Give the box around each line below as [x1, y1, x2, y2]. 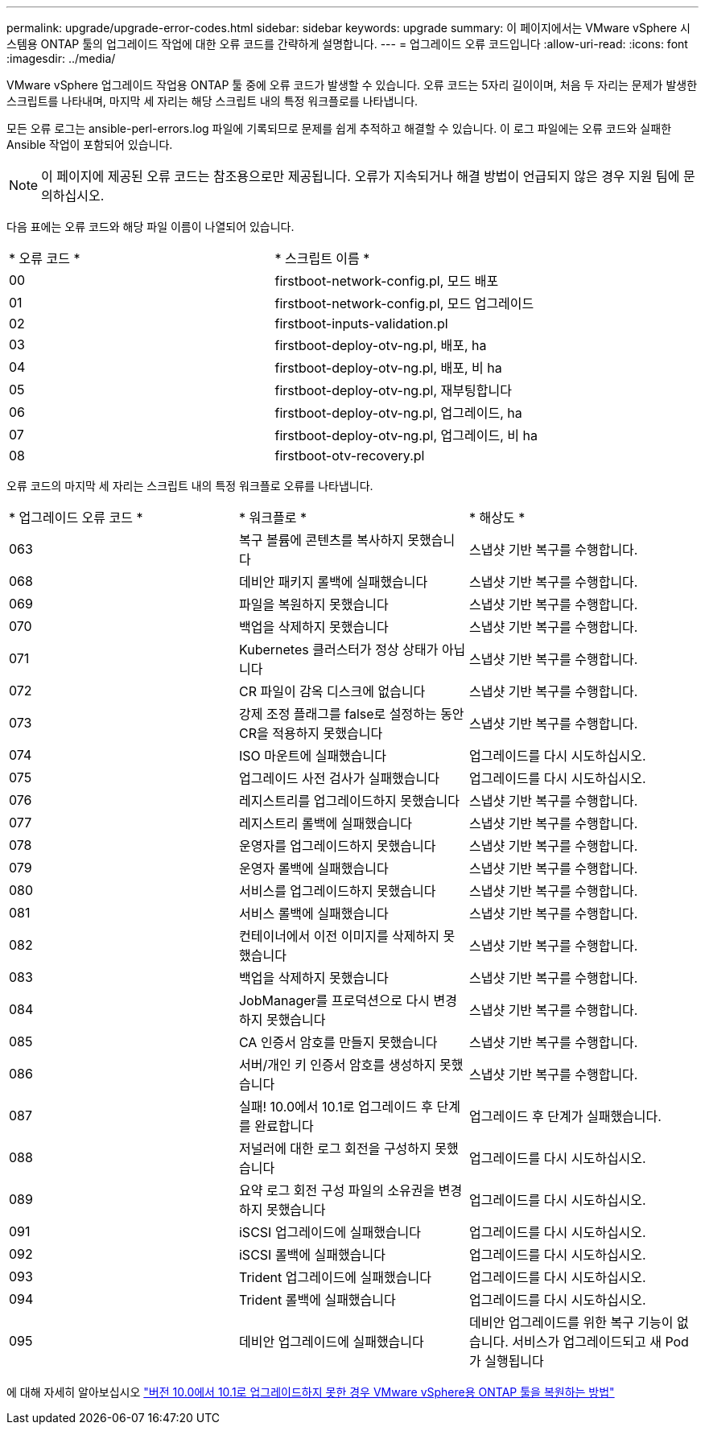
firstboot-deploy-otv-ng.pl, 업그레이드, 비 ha [274, 427, 538, 443]
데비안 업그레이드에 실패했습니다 [238, 1334, 424, 1350]
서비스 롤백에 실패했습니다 [238, 905, 389, 922]
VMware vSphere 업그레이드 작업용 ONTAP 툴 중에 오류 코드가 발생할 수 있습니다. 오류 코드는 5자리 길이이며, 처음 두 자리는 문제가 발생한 [6, 78, 698, 92]
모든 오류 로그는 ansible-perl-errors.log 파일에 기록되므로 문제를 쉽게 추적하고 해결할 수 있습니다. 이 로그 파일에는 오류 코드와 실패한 [6, 122, 672, 135]
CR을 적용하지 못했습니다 [238, 725, 383, 741]
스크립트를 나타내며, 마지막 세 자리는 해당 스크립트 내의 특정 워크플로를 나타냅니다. [6, 94, 418, 108]
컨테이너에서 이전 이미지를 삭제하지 [238, 928, 440, 944]
